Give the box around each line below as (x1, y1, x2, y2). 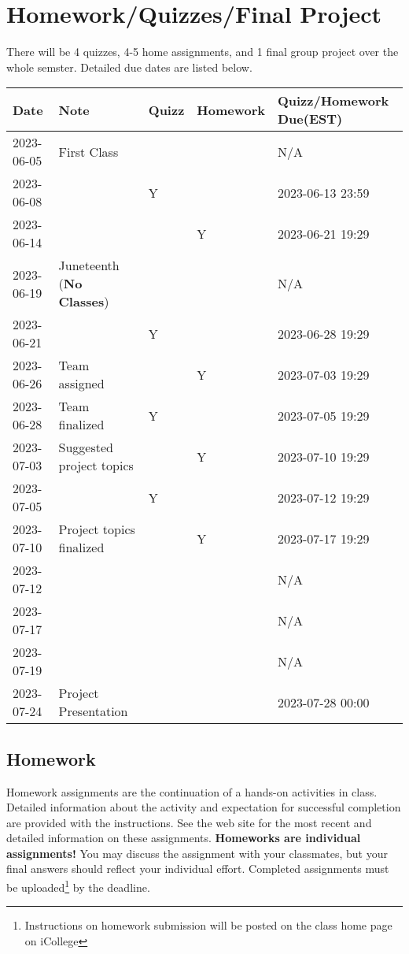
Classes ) (58, 292, 109, 311)
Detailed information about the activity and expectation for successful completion (6, 799, 401, 815)
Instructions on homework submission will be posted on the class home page (24, 917, 392, 934)
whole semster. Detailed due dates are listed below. (6, 58, 252, 75)
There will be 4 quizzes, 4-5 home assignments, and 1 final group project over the (6, 43, 399, 60)
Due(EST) (277, 110, 343, 128)
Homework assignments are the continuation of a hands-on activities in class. (6, 783, 378, 800)
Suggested (58, 438, 114, 457)
